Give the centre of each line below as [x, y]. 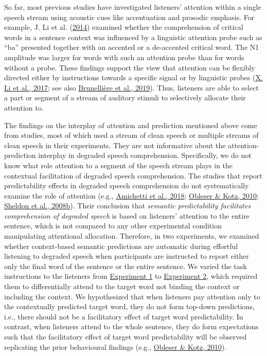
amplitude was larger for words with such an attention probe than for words [124, 57]
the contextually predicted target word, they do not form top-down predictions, [129, 306]
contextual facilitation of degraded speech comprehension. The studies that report [133, 175]
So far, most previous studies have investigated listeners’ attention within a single [133, 7]
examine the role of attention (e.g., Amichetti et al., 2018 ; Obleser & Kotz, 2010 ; [131, 195]
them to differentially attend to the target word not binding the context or [122, 286]
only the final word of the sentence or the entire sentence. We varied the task [126, 266]
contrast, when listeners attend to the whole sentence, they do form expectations [131, 326]
